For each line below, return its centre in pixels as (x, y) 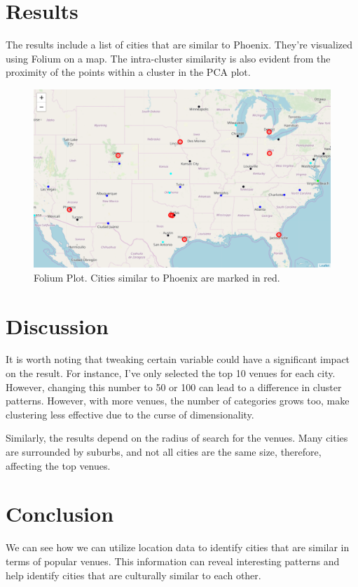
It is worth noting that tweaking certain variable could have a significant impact (178, 359)
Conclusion (60, 514)
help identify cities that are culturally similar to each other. (133, 575)
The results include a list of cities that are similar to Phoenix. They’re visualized (179, 45)
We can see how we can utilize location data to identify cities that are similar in (178, 547)
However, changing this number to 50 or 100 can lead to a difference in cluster (174, 387)
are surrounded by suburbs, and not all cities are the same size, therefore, (164, 452)
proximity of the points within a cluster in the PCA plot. (128, 72)
